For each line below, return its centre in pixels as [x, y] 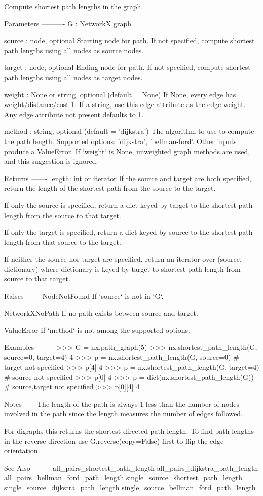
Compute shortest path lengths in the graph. [74, 6]
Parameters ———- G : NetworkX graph [68, 23]
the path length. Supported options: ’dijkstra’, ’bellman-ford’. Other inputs [120, 141]
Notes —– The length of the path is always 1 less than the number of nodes [122, 403]
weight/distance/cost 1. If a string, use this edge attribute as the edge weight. [125, 104]
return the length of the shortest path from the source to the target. [110, 188]
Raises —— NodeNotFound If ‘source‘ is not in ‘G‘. [84, 296]
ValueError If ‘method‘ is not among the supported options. [97, 330]
